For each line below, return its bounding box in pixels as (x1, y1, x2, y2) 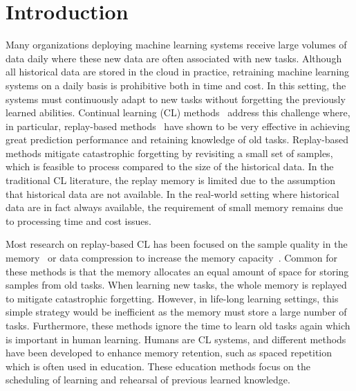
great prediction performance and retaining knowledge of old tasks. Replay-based (6, 132, 349, 147)
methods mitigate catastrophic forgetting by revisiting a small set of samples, (6, 145, 333, 160)
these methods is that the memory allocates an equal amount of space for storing (6, 264, 349, 278)
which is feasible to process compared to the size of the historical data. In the (6, 159, 334, 174)
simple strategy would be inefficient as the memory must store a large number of (6, 304, 347, 319)
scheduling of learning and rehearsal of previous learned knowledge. (6, 372, 290, 387)
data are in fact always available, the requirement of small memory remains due (6, 200, 344, 215)
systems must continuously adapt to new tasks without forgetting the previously (6, 91, 346, 106)
